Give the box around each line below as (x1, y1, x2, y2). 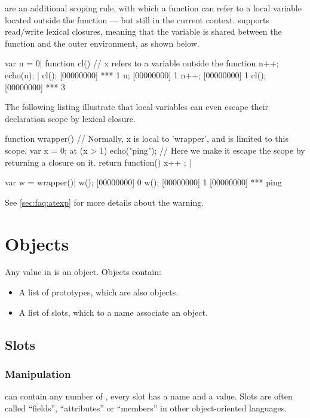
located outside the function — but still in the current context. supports (5, 13, 270, 26)
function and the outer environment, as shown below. (5, 36, 199, 49)
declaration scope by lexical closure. (5, 112, 136, 124)
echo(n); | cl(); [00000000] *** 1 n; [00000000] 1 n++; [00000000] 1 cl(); (5, 68, 266, 81)
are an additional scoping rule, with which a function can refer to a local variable (5, 2, 302, 14)
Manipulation (5, 366, 71, 381)
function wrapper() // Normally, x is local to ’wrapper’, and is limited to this (5, 132, 288, 145)
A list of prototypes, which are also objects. (19, 286, 179, 298)
